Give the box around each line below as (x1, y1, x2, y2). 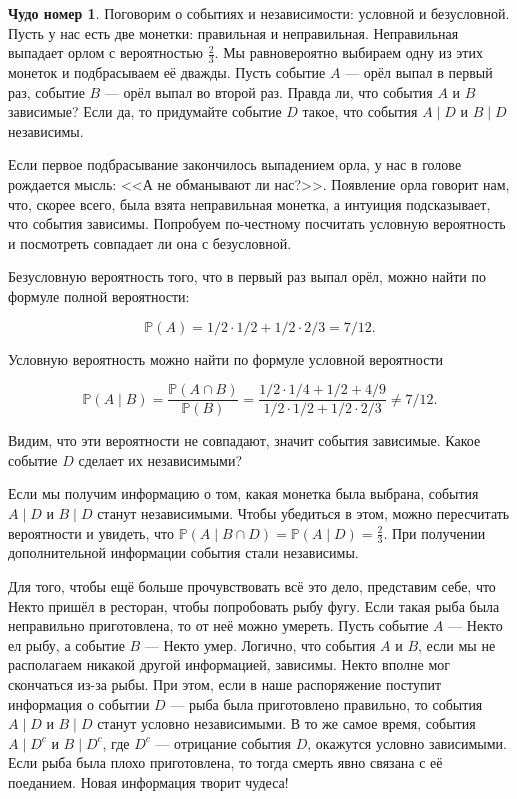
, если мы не (418, 634, 496, 655)
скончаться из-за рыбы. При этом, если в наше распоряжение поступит (8, 673, 442, 694)
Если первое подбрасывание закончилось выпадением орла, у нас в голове (8, 154, 462, 175)
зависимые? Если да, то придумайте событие (8, 101, 282, 122)
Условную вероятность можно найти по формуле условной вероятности (8, 348, 443, 369)
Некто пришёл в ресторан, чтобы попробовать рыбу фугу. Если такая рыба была (8, 595, 500, 616)
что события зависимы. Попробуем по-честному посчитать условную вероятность (8, 213, 506, 234)
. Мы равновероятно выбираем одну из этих (214, 42, 483, 63)
